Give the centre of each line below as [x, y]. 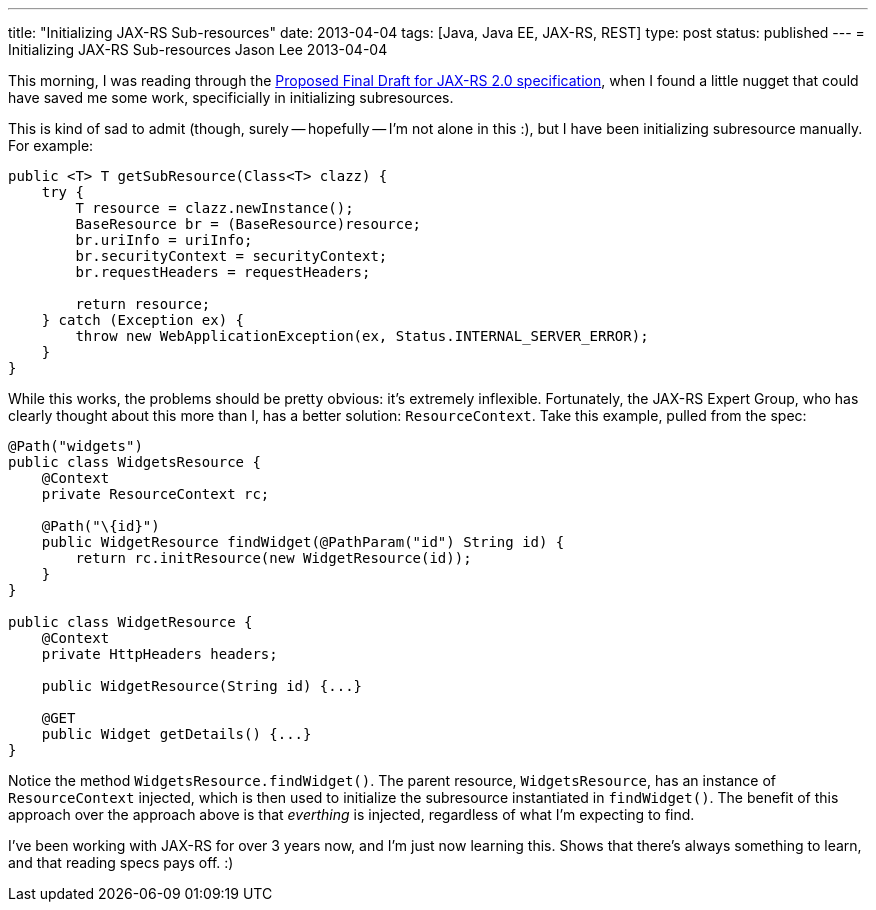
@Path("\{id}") [100, 526]
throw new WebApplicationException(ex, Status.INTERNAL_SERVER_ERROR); [362, 336]
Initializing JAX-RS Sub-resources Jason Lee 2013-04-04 [198, 49]
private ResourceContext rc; [155, 494]
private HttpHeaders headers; [159, 654]
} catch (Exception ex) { [143, 320]
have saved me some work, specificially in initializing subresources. [231, 97]
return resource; [143, 304]
